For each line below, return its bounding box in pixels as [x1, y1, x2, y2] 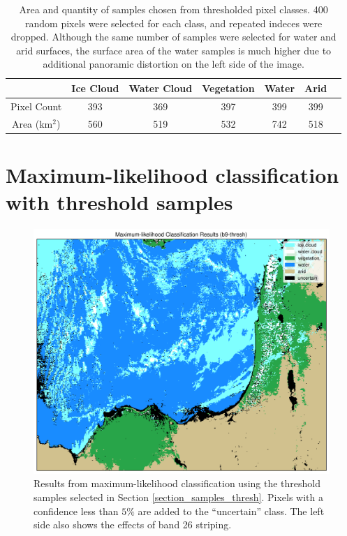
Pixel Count [10, 98, 62, 113]
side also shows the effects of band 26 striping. [34, 517, 232, 532]
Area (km [11, 116, 53, 131]
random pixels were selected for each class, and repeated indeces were [25, 15, 323, 30]
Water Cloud [128, 80, 193, 95]
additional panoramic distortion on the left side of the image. [43, 57, 304, 71]
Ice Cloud [71, 80, 119, 95]
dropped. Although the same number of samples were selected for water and [10, 29, 337, 44]
